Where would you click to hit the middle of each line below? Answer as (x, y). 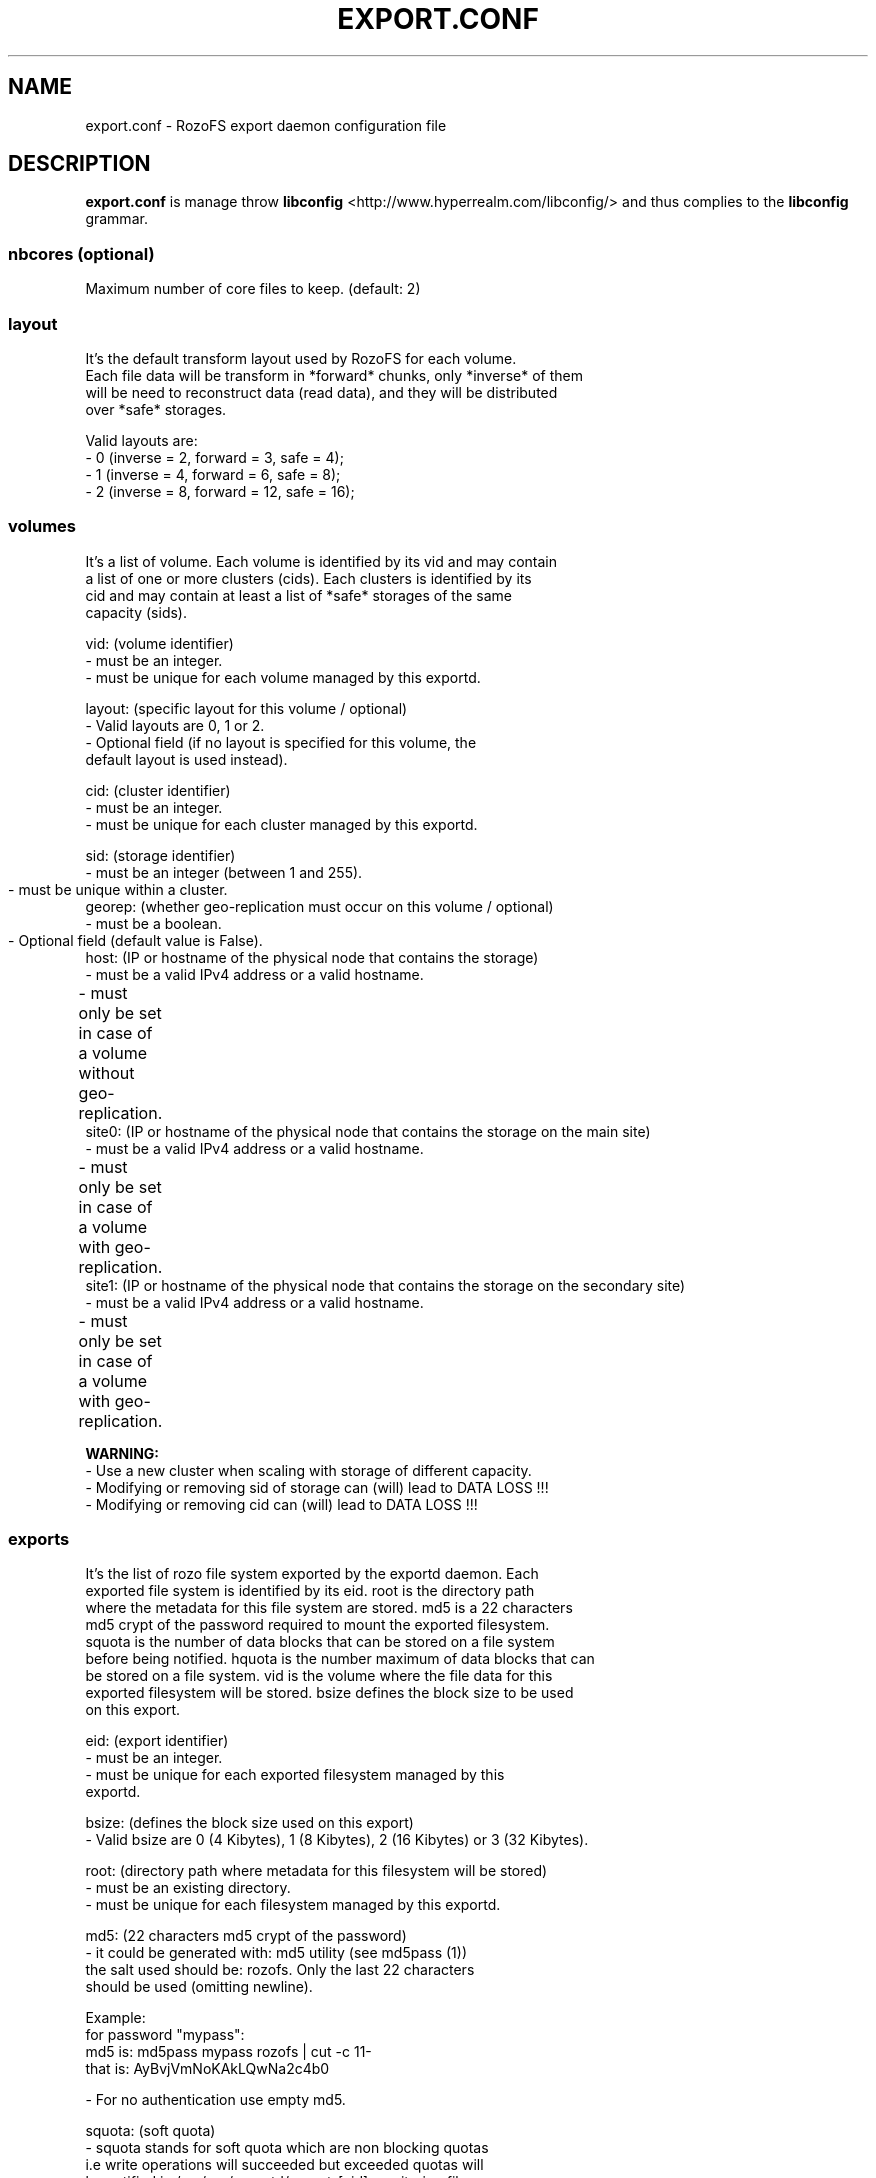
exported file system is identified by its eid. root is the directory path (310, 1591)
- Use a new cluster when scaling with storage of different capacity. (308, 1470)
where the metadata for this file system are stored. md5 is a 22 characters (329, 1608)
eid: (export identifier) (157, 1741)
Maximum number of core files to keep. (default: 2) (253, 289)
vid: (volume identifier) (159, 643)
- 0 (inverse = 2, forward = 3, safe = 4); (214, 457)
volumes (42, 526)
